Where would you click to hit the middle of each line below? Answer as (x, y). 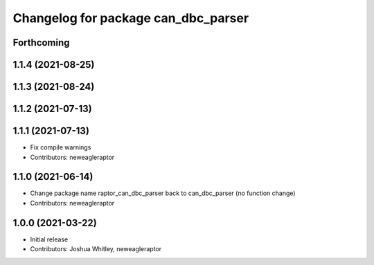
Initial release (49, 239)
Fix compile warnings (61, 147)
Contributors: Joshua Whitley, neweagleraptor (96, 249)
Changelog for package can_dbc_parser (131, 18)
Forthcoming (41, 43)
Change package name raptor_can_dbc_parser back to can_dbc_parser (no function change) (163, 193)
